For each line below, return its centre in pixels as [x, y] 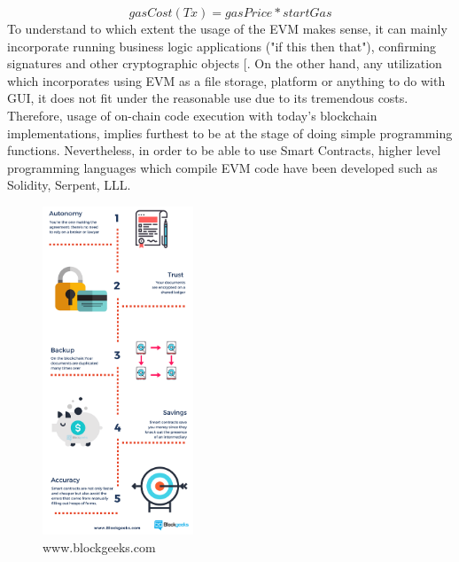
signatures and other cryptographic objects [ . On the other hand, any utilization [225, 63]
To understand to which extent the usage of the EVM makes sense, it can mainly [227, 28]
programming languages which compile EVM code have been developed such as [222, 167]
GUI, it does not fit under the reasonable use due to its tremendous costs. [208, 98]
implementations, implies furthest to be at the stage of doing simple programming [230, 133]
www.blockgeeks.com [99, 546]
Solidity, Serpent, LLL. [69, 185]
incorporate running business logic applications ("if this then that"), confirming [222, 46]
